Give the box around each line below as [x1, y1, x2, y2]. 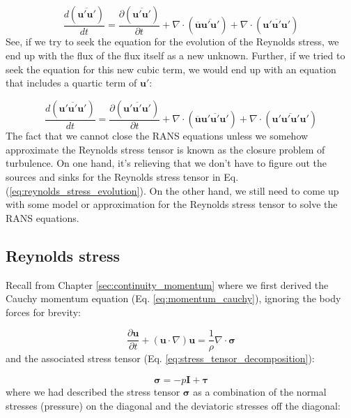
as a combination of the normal [193, 385, 327, 399]
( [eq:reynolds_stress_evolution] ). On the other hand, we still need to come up [6, 183, 339, 197]
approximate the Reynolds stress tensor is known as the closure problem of [6, 142, 325, 156]
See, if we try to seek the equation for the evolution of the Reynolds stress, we [6, 34, 339, 49]
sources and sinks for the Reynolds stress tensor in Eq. [6, 170, 239, 184]
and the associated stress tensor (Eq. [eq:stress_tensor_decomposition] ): [6, 351, 315, 366]
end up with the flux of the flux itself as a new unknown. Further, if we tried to [6, 48, 345, 63]
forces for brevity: [6, 304, 81, 319]
